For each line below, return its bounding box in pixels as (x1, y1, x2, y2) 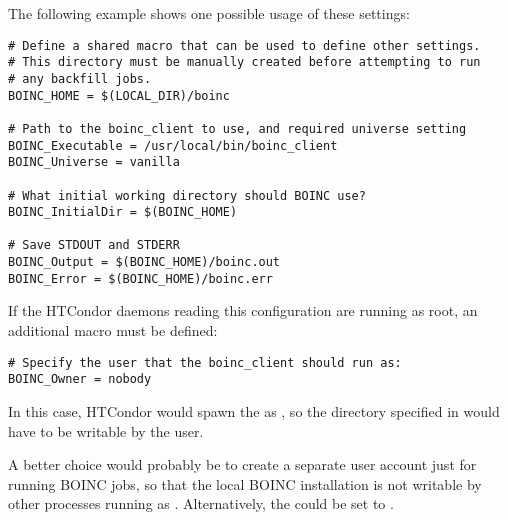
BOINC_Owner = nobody (8, 372, 152, 387)
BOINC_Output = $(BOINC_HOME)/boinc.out (8, 255, 281, 270)
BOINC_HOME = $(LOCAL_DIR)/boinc (8, 88, 230, 103)
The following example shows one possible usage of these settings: (8, 3, 410, 23)
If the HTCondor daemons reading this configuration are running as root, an (8, 300, 478, 321)
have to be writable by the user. (8, 420, 204, 441)
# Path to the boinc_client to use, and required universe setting (8, 121, 467, 136)
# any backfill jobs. (8, 71, 152, 86)
